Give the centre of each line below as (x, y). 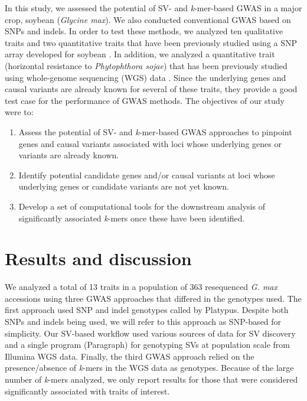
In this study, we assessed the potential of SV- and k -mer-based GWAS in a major (153, 8)
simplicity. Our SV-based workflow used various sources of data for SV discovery (150, 333)
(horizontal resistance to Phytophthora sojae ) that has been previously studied (146, 65)
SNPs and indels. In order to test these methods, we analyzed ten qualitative (144, 31)
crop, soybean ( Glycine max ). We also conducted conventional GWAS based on (148, 19)
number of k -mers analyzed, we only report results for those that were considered (151, 379)
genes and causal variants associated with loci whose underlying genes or (150, 143)
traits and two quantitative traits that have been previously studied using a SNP (151, 42)
